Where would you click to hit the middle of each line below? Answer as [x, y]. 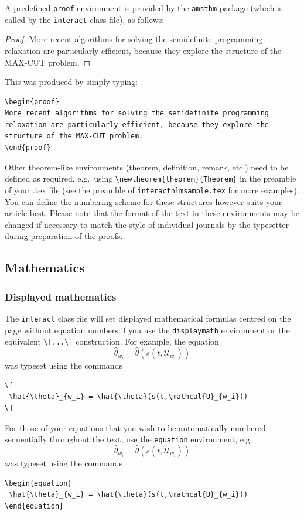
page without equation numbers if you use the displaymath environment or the [147, 330]
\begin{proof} [32, 102]
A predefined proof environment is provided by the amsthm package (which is [144, 8]
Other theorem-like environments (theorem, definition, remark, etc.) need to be [147, 167]
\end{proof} [28, 148]
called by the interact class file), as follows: [85, 19]
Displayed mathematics [61, 296]
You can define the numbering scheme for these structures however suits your [144, 201]
